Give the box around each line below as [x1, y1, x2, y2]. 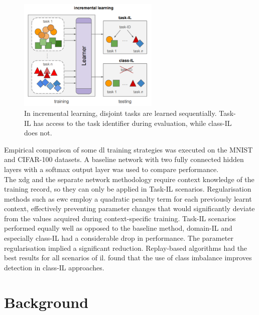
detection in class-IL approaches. [4, 262, 104, 272]
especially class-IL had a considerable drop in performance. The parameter [4, 233, 233, 243]
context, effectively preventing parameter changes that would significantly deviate [4, 203, 255, 214]
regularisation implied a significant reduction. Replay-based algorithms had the [4, 242, 247, 253]
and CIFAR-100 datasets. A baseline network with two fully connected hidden [4, 154, 244, 165]
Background [4, 291, 89, 312]
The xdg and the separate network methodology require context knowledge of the [4, 174, 254, 184]
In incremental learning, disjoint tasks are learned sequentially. [24, 107, 217, 118]
